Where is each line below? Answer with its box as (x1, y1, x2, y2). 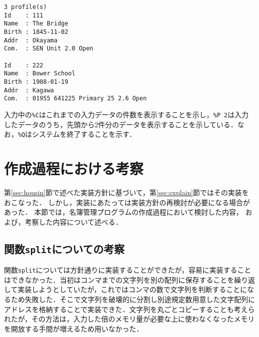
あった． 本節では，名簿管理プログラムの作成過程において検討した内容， (4, 207, 243, 217)
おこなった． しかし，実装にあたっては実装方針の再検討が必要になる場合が (4, 197, 250, 207)
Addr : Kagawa (4, 86, 54, 94)
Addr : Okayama (4, 36, 58, 44)
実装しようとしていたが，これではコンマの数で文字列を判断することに (17, 284, 247, 295)
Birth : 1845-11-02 (4, 28, 68, 35)
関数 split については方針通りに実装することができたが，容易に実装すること (4, 265, 252, 275)
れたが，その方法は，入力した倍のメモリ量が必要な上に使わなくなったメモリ (4, 314, 255, 324)
